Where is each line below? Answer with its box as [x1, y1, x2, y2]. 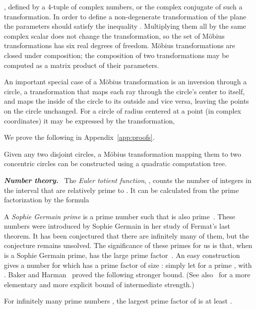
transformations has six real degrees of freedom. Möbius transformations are [4, 40, 236, 51]
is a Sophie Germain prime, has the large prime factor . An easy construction [4, 250, 240, 260]
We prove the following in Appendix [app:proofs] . [4, 132, 155, 142]
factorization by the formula [4, 194, 89, 205]
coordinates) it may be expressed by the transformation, [4, 115, 175, 125]
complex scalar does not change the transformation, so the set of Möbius [4, 30, 225, 41]
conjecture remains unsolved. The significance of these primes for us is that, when [4, 240, 253, 250]
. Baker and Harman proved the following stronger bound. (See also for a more [4, 269, 251, 280]
